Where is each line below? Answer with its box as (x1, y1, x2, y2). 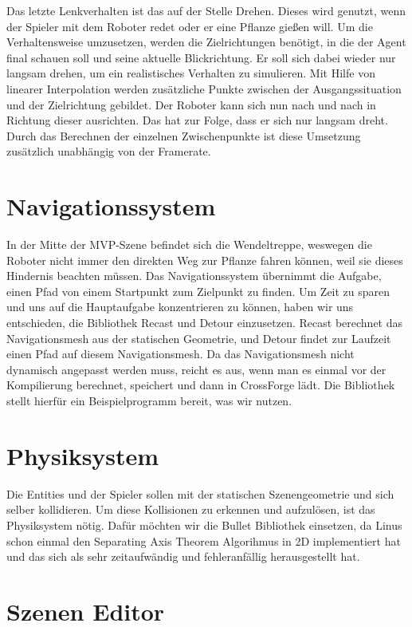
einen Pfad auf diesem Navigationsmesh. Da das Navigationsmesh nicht (6, 345, 355, 362)
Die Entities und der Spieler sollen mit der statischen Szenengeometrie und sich (6, 485, 394, 502)
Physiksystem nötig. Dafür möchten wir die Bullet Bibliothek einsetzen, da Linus (6, 516, 402, 533)
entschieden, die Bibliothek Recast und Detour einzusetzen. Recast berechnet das (6, 314, 403, 331)
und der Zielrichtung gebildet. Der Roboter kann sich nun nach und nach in (6, 96, 376, 112)
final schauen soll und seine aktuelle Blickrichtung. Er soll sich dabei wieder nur (6, 49, 396, 65)
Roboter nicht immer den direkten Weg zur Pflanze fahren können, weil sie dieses (6, 251, 403, 268)
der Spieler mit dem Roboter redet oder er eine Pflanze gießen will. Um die (6, 18, 373, 34)
